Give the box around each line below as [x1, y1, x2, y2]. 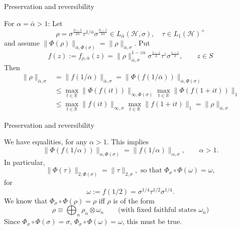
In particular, [4, 156, 45, 167]
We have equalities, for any [4, 136, 87, 147]
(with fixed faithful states [118, 206, 196, 214]
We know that [4, 195, 48, 205]
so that [140, 167, 162, 174]
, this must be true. [122, 216, 182, 226]
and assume [4, 37, 40, 48]
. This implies [106, 136, 149, 147]
